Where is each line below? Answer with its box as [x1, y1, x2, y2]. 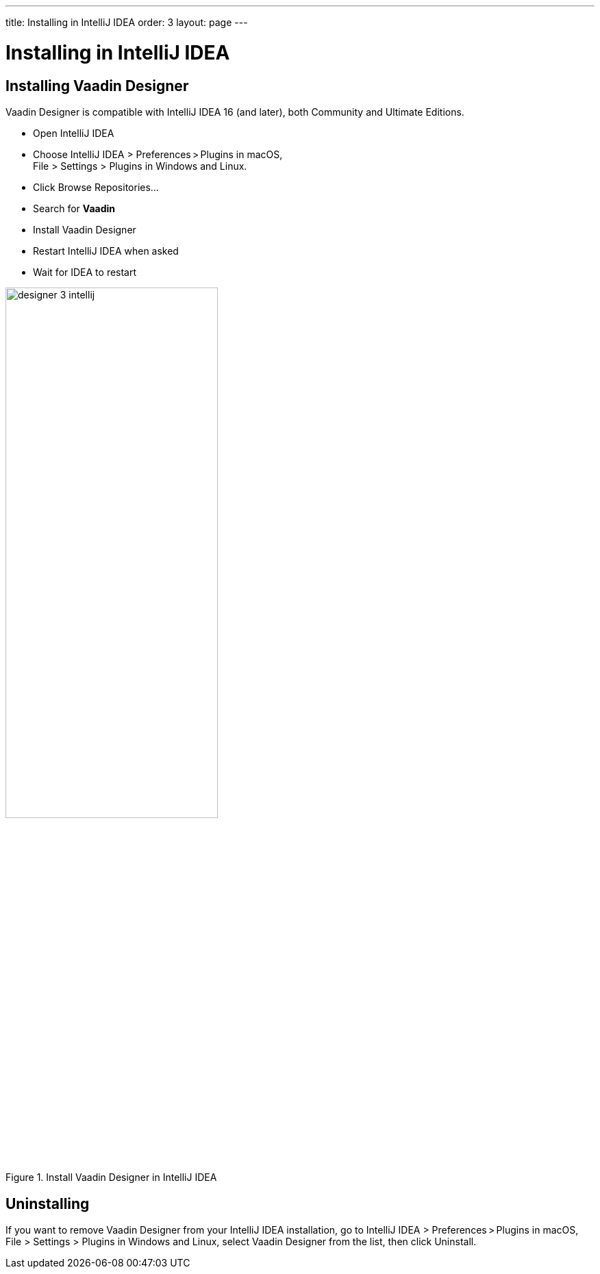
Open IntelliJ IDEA [33, 127, 114, 139]
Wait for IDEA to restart [33, 266, 137, 278]
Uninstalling [5, 1195, 90, 1212]
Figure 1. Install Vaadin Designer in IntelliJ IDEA [5, 1171, 217, 1184]
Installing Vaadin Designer [5, 77, 189, 94]
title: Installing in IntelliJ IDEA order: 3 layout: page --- [5, 16, 248, 28]
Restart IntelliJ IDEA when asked [33, 244, 179, 257]
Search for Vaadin [33, 202, 115, 214]
